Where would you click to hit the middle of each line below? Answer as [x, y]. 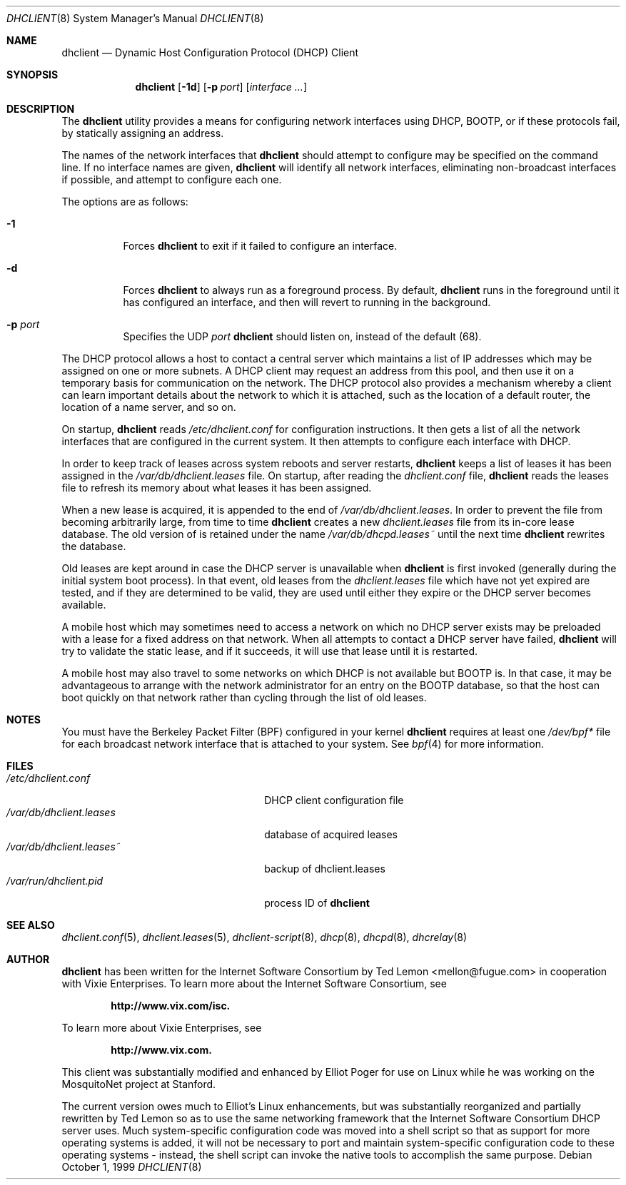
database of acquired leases [331, 834]
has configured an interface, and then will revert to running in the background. [307, 302]
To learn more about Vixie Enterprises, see [162, 1028]
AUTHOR [28, 959]
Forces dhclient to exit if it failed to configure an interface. [260, 246]
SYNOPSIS [32, 75]
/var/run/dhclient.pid [55, 881]
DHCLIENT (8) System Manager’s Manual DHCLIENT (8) [135, 18]
